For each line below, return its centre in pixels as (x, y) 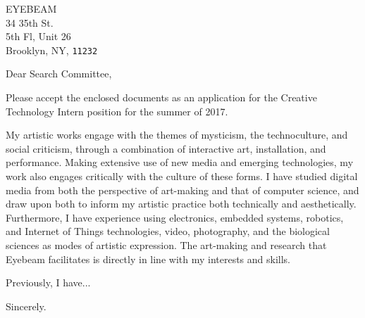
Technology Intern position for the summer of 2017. (117, 111)
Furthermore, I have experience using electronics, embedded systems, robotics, (175, 217)
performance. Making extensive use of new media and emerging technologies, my (180, 162)
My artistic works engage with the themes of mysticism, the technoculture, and (177, 135)
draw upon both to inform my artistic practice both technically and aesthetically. (181, 204)
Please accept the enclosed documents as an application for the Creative (161, 97)
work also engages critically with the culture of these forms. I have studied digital (182, 176)
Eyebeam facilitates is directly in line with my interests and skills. (148, 259)
